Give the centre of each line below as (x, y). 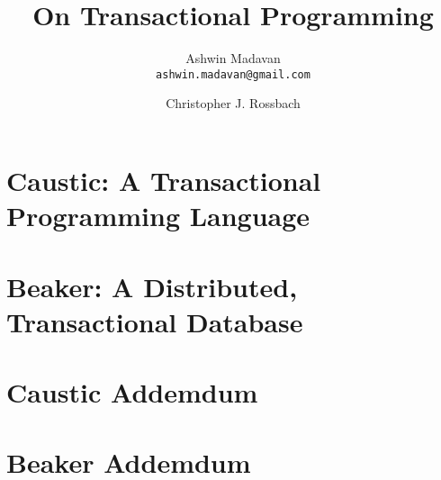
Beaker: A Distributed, (152, 286)
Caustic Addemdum (132, 392)
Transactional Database (155, 321)
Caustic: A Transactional (164, 180)
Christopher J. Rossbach (233, 103)
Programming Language (158, 216)
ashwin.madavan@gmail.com (233, 74)
